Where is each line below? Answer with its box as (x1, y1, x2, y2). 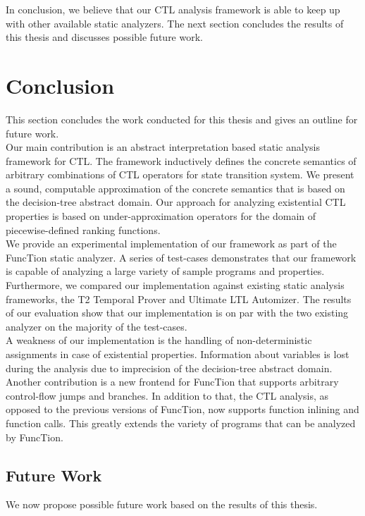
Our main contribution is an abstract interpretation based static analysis (6, 140, 320, 154)
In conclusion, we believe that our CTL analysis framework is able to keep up (6, 2, 340, 16)
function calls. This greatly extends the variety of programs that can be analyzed (6, 415, 356, 430)
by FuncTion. (6, 429, 63, 444)
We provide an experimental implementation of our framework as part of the (6, 236, 337, 251)
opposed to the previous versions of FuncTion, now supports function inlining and (6, 402, 359, 417)
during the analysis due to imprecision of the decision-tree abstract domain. (6, 360, 333, 375)
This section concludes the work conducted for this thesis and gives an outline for (6, 111, 358, 126)
